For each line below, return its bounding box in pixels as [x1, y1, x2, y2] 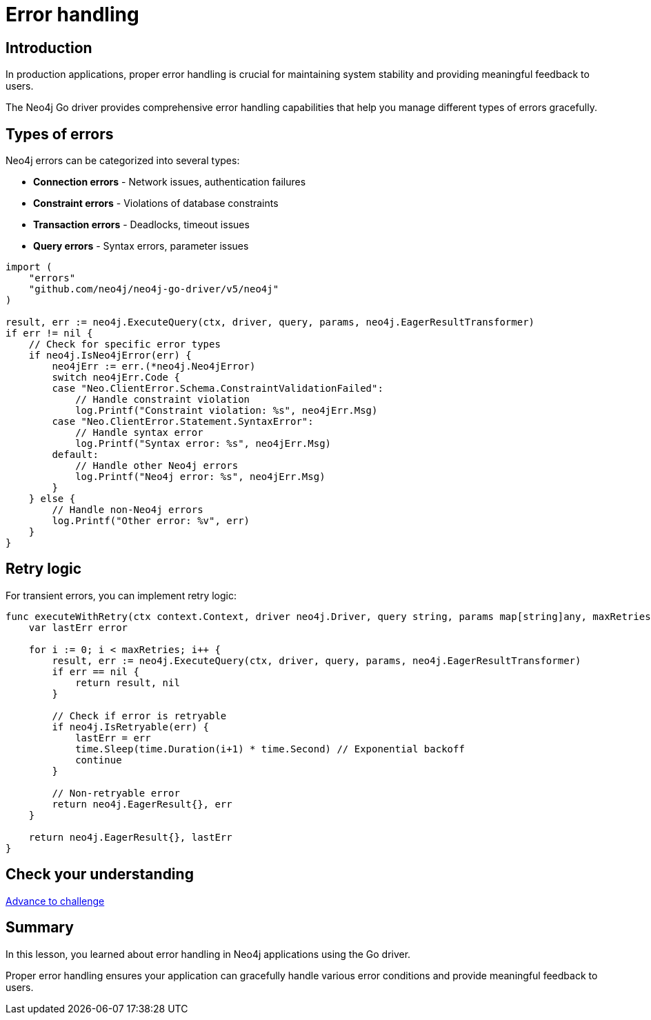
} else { [28, 493, 76, 505]
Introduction [6, 39, 92, 57]
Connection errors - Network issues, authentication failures [33, 176, 306, 188]
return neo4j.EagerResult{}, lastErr [28, 831, 232, 843]
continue [75, 754, 122, 766]
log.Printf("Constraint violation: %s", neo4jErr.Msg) [75, 405, 378, 417]
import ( [6, 261, 52, 273]
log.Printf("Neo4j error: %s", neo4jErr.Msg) [75, 471, 325, 483]
